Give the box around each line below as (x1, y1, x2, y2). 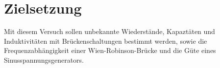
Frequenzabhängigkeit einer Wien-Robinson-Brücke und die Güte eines (4, 45, 216, 55)
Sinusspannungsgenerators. (4, 54, 84, 65)
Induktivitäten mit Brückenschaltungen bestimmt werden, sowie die (4, 35, 207, 46)
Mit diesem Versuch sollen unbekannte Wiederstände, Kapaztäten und (4, 26, 215, 36)
